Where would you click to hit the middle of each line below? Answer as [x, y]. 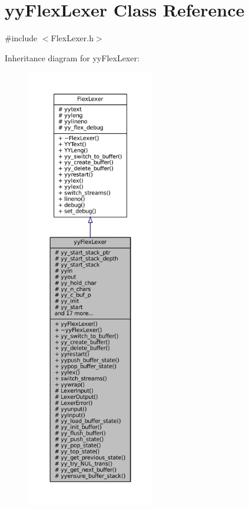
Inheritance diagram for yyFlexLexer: [72, 57]
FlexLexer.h [72, 38]
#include [21, 38]
